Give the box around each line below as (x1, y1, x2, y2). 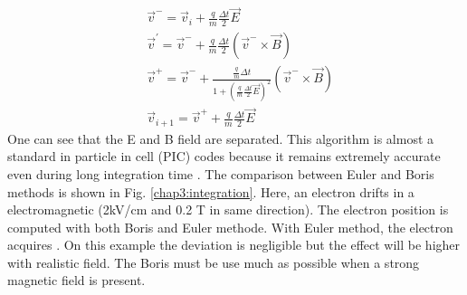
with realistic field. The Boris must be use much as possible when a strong (7, 252, 420, 271)
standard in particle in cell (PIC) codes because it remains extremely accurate (7, 147, 441, 166)
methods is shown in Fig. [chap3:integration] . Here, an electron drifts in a (7, 182, 415, 201)
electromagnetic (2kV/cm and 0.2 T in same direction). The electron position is (7, 200, 449, 219)
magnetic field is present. (7, 271, 146, 290)
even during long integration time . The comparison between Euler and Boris (7, 164, 434, 183)
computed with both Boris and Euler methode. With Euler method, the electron (7, 217, 453, 236)
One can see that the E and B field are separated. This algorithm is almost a (7, 128, 434, 147)
